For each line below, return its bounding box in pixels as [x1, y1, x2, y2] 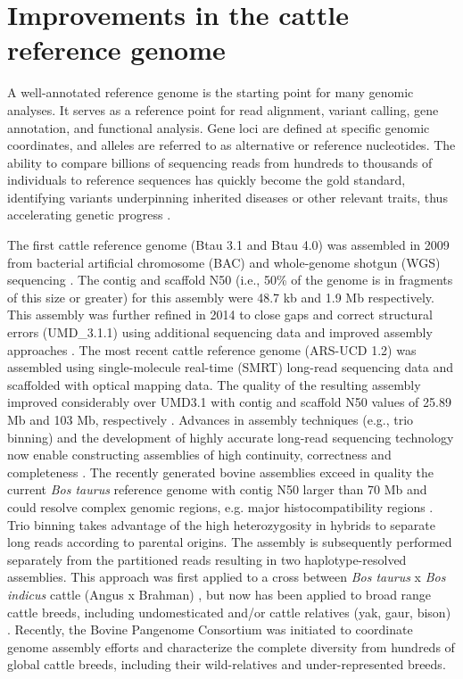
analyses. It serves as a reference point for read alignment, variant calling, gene [7, 100, 439, 119]
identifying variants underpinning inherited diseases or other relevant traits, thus [7, 187, 448, 206]
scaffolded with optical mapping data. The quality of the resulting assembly [7, 375, 421, 393]
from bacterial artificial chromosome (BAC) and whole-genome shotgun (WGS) [7, 253, 441, 271]
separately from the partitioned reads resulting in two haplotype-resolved [7, 550, 407, 568]
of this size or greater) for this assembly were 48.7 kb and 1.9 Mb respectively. [7, 287, 434, 306]
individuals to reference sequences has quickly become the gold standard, [7, 170, 406, 189]
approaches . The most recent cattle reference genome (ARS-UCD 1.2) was [7, 340, 417, 359]
